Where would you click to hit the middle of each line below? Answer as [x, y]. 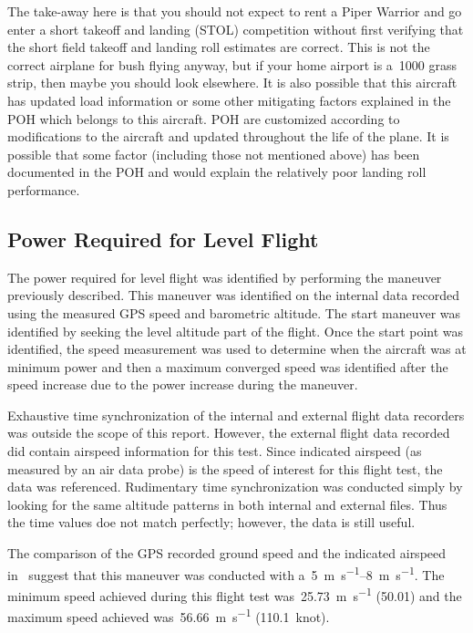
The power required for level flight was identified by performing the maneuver [225, 277]
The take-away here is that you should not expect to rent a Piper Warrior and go [235, 11]
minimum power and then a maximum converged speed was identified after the [228, 366]
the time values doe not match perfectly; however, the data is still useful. [211, 522]
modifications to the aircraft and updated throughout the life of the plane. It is [228, 136]
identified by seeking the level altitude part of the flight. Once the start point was [236, 331]
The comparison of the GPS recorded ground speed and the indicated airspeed [227, 553]
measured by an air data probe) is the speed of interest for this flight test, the [225, 468]
